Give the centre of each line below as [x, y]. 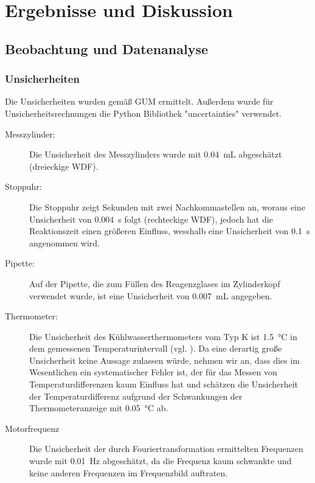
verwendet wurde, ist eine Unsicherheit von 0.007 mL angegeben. [151, 295]
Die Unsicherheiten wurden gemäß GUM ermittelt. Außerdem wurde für [139, 101]
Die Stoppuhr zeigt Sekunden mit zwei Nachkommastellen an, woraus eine [167, 207]
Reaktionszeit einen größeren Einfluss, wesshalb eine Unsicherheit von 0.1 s [170, 231]
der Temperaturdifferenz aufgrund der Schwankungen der [136, 396]
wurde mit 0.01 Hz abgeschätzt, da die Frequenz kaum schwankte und [161, 461]
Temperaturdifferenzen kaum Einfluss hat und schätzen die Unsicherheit [164, 384]
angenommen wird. [64, 242]
